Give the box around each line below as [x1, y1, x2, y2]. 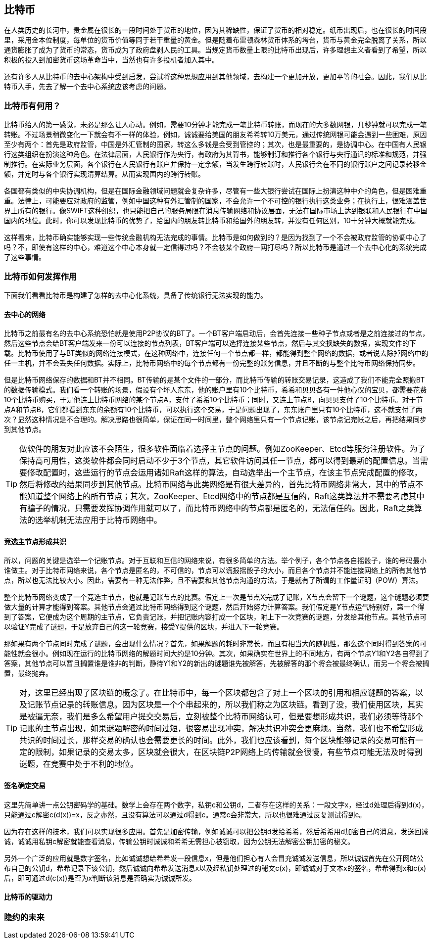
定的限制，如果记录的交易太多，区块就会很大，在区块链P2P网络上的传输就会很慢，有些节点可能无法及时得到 [19, 747, 423, 757]
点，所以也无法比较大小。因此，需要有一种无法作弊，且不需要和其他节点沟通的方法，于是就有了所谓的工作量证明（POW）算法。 [4, 576, 423, 585]
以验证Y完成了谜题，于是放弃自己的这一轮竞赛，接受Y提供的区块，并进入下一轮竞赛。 [4, 622, 284, 631]
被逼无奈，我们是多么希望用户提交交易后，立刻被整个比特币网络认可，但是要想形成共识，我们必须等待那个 [27, 711, 424, 722]
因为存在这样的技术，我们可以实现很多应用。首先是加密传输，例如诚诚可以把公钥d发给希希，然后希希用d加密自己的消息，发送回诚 [4, 827, 429, 836]
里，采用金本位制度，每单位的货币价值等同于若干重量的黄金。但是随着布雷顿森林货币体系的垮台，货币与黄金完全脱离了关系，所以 [4, 36, 427, 45]
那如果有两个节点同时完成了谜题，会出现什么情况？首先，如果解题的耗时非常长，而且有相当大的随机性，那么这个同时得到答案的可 [4, 639, 427, 648]
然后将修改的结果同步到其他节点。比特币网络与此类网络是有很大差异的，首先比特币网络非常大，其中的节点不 [19, 479, 424, 490]
